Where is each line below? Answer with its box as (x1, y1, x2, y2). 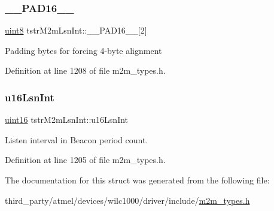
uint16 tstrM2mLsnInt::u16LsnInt (5, 113, 129, 126)
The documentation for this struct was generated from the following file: (5, 174, 270, 186)
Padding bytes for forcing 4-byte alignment (5, 44, 162, 56)
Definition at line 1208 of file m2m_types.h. (5, 64, 166, 77)
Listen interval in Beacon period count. (5, 133, 148, 146)
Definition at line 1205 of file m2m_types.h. (5, 153, 166, 166)
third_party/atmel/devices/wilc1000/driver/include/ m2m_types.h (5, 194, 250, 206)
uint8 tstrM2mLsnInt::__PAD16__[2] (5, 24, 147, 37)
